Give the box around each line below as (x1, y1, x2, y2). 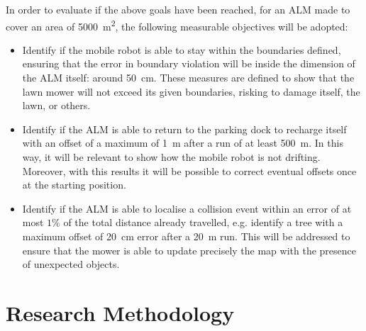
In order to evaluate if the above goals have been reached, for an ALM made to (6, 2, 350, 16)
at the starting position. (22, 177, 126, 192)
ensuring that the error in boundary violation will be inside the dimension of (22, 56, 355, 71)
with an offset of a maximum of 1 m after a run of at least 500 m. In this (22, 135, 343, 150)
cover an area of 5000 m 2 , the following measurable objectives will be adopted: (6, 16, 348, 33)
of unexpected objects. (22, 257, 120, 271)
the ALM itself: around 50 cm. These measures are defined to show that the (22, 70, 355, 85)
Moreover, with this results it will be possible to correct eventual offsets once (22, 163, 357, 178)
